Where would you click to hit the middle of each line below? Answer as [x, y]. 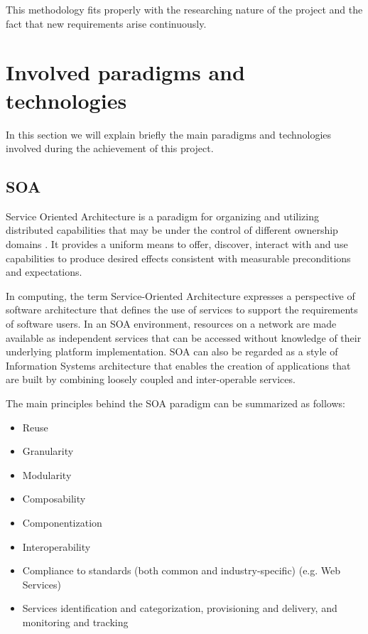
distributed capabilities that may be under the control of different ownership [172, 230]
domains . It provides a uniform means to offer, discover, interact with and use [177, 244]
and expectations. [44, 272]
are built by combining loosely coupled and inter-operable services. [151, 379]
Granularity [48, 451]
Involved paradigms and [125, 72]
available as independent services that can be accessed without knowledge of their [184, 337]
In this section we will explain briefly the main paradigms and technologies [169, 134]
